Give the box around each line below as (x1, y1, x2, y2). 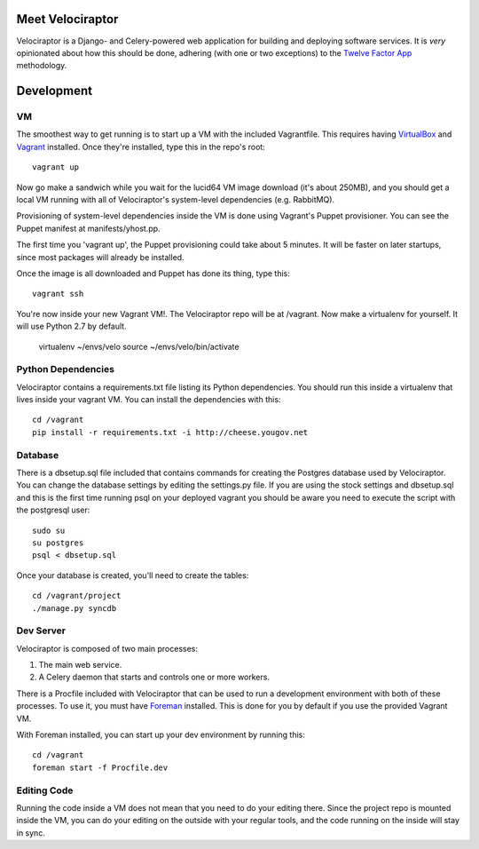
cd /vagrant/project (32, 591, 122, 601)
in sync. (16, 827, 46, 838)
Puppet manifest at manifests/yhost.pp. (16, 223, 161, 234)
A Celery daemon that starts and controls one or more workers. (38, 671, 271, 683)
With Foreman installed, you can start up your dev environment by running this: (16, 729, 305, 740)
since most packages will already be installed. (16, 251, 185, 262)
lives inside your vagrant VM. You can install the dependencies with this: (16, 394, 281, 405)
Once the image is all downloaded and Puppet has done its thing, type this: (16, 267, 290, 279)
